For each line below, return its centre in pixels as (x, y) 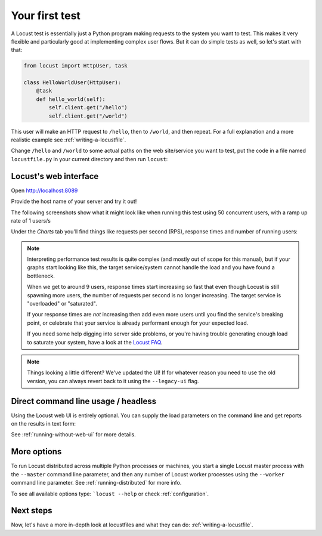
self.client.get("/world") (88, 116)
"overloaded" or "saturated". (62, 304)
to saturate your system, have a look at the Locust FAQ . (95, 342)
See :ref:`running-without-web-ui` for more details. (74, 435)
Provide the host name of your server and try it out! (74, 201)
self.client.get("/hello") (88, 108)
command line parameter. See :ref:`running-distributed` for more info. (96, 483)
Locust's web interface (55, 176)
